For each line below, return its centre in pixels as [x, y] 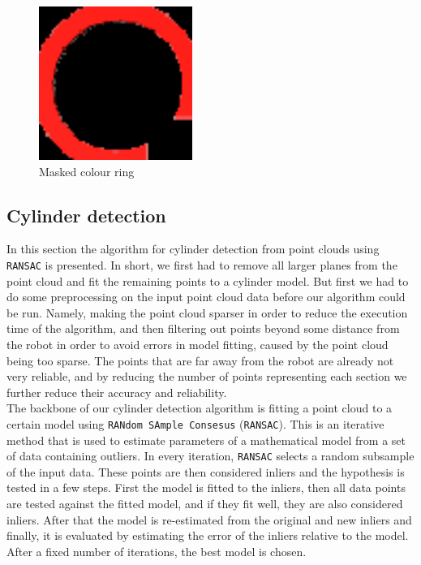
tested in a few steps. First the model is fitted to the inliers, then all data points [206, 487]
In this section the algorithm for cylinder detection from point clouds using [193, 249]
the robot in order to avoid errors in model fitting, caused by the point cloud [198, 344]
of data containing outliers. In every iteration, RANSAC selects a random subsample [210, 456]
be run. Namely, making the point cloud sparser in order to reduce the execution [207, 312]
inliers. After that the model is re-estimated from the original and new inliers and [209, 519]
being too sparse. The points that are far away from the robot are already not [200, 360]
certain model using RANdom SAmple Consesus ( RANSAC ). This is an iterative [195, 423]
